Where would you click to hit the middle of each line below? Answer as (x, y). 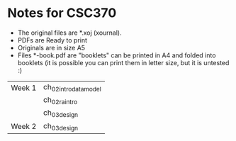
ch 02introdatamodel (72, 88)
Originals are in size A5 (51, 47)
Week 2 (24, 127)
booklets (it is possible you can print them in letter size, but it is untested (123, 62)
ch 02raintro (61, 101)
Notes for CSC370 (62, 13)
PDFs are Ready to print (52, 40)
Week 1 (24, 88)
